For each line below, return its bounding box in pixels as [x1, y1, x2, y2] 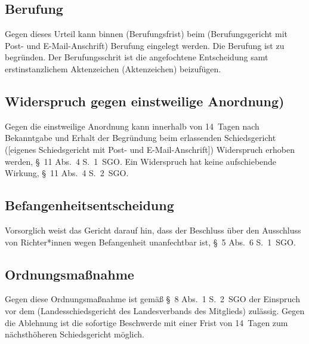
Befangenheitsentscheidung [5, 196, 174, 214]
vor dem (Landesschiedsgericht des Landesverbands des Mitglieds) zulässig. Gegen [5, 304, 305, 317]
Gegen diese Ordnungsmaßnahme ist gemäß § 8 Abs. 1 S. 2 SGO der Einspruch [5, 293, 300, 305]
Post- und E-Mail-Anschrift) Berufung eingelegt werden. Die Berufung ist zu [5, 39, 285, 51]
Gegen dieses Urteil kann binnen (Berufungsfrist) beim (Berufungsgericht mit [5, 27, 288, 40]
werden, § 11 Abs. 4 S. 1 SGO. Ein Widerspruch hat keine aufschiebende [5, 155, 277, 167]
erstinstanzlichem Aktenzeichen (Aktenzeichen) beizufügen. [5, 62, 221, 75]
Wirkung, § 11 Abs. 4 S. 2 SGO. [5, 167, 129, 179]
